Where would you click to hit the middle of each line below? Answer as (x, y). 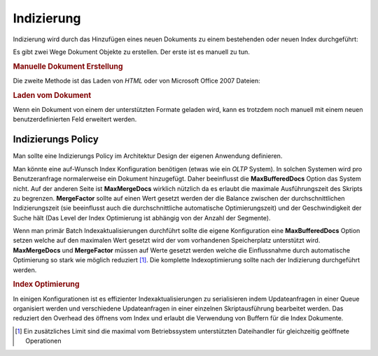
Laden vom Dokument (52, 95)
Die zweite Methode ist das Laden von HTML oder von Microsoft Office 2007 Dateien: (136, 80)
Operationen (43, 341)
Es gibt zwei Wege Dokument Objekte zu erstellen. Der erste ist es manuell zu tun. (131, 52)
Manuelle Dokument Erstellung (68, 66)
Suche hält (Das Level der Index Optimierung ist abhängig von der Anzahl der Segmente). (142, 218)
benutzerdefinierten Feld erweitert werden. (75, 120)
